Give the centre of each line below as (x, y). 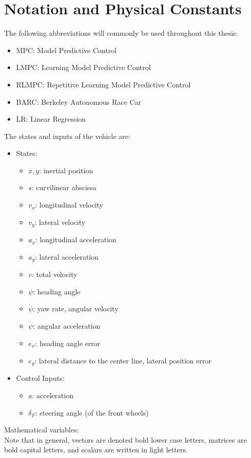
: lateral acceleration (67, 256)
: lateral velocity (60, 222)
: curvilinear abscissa (64, 187)
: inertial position (66, 170)
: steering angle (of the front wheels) (92, 412)
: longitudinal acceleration (76, 239)
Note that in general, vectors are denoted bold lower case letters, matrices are (125, 439)
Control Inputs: (40, 378)
